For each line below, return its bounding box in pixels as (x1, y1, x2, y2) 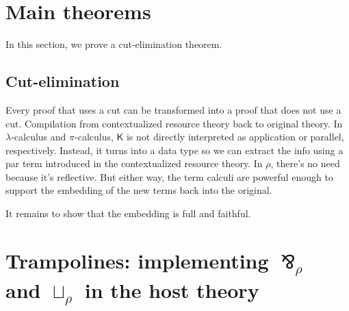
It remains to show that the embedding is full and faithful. (5, 206, 251, 221)
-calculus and (11, 129, 66, 144)
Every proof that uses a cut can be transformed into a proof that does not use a (5, 102, 341, 116)
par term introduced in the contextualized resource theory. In (5, 156, 263, 171)
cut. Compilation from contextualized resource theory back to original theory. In (5, 116, 343, 130)
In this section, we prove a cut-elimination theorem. (5, 37, 222, 51)
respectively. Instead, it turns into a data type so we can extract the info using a (5, 142, 344, 157)
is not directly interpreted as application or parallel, (126, 129, 344, 144)
